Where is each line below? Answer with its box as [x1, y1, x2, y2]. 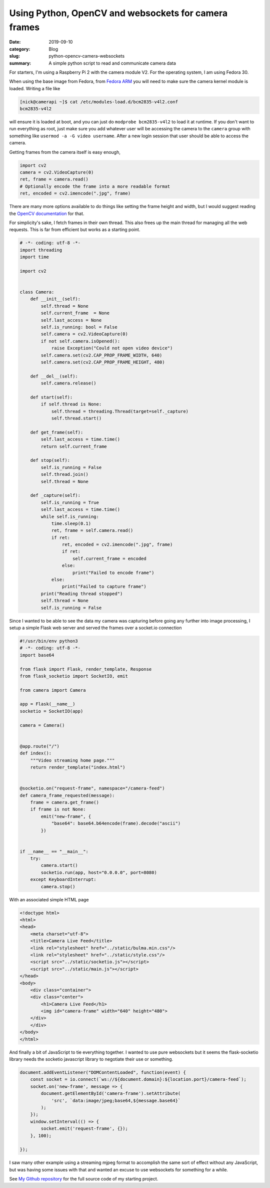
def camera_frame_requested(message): [19, 793, 115, 798]
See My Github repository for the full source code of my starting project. [9, 1176, 158, 1182]
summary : [9, 60, 31, 66]
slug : [9, 53, 20, 59]
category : [9, 46, 30, 52]
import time [19, 254, 49, 260]
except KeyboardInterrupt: [30, 877, 97, 882]
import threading [19, 247, 62, 253]
